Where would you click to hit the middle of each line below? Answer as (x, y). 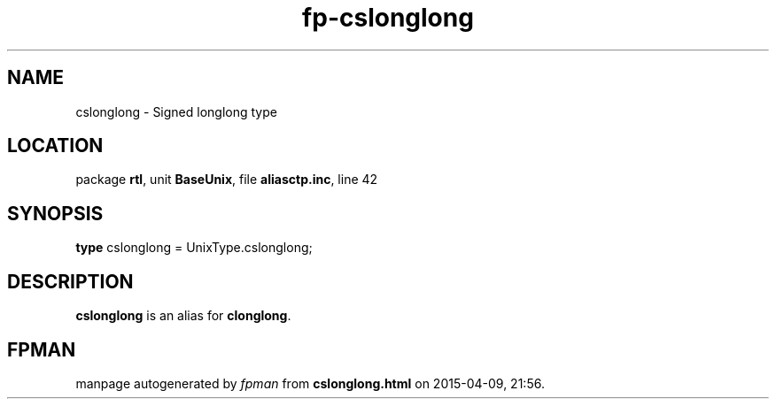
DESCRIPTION (70, 281)
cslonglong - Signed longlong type (176, 111)
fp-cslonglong (388, 18)
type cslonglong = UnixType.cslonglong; (194, 248)
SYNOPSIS (55, 213)
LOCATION (55, 146)
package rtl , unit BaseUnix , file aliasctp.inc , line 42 (227, 180)
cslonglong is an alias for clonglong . (183, 316)
